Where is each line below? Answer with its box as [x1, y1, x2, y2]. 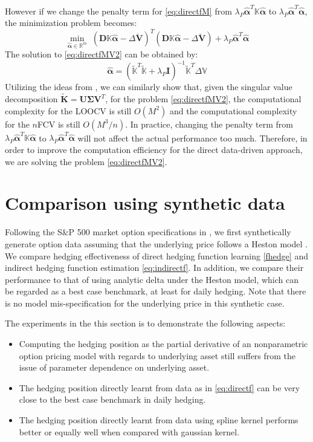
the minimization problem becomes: [5, 16, 137, 29]
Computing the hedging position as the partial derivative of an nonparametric [19, 337, 308, 350]
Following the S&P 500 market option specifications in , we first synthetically [5, 226, 291, 238]
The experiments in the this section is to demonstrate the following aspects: [5, 317, 286, 330]
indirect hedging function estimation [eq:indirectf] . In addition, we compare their [5, 261, 304, 274]
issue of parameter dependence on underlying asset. [19, 361, 210, 374]
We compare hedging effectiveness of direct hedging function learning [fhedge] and [5, 249, 308, 262]
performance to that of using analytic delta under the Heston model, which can [5, 273, 299, 285]
